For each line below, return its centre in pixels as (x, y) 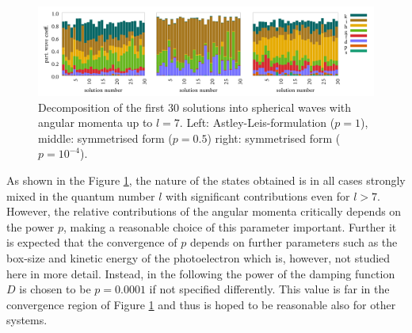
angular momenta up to (95, 122)
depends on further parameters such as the (294, 242)
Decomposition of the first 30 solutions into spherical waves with (195, 107)
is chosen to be (55, 289)
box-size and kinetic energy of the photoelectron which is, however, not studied (198, 257)
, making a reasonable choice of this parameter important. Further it (230, 226)
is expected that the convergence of (92, 242)
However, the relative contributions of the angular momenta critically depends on (204, 211)
